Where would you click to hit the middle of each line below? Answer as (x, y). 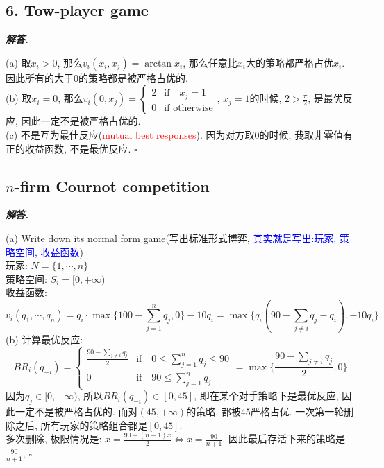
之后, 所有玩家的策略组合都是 (81, 425)
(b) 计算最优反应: (44, 339)
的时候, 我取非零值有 (306, 134)
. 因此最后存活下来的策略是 (284, 439)
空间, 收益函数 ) (49, 251)
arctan (158, 63)
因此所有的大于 (40, 77)
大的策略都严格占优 (289, 62)
